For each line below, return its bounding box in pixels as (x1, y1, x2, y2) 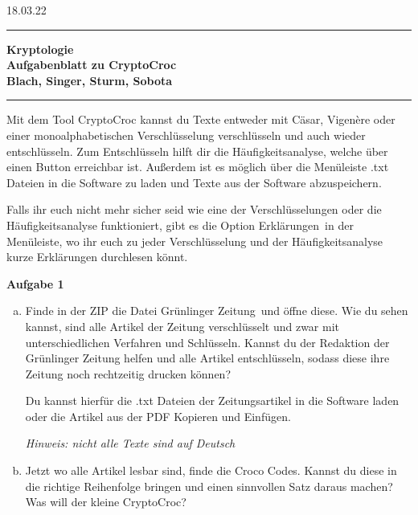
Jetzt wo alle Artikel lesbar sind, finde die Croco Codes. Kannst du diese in (25, 462, 397, 479)
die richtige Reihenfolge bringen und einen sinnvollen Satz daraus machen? (25, 477, 393, 494)
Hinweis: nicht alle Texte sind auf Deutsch (25, 435, 236, 452)
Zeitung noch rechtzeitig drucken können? (25, 365, 231, 382)
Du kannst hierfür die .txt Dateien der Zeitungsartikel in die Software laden (25, 392, 400, 409)
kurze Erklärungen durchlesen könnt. (6, 248, 188, 265)
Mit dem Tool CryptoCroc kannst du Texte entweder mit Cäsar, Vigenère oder (6, 111, 395, 128)
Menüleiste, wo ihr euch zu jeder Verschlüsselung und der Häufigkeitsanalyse (6, 232, 383, 249)
